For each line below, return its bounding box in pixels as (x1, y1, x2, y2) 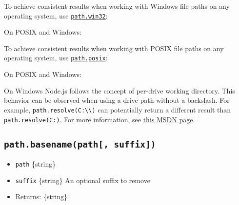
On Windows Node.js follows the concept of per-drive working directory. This (4, 85, 235, 95)
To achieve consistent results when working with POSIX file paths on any (4, 43, 224, 53)
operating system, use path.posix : (4, 53, 108, 63)
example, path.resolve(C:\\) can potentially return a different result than (4, 104, 231, 114)
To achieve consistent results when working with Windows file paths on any (4, 1, 230, 11)
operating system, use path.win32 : (4, 10, 108, 20)
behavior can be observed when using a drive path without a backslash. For (4, 95, 230, 105)
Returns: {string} (15, 191, 68, 202)
